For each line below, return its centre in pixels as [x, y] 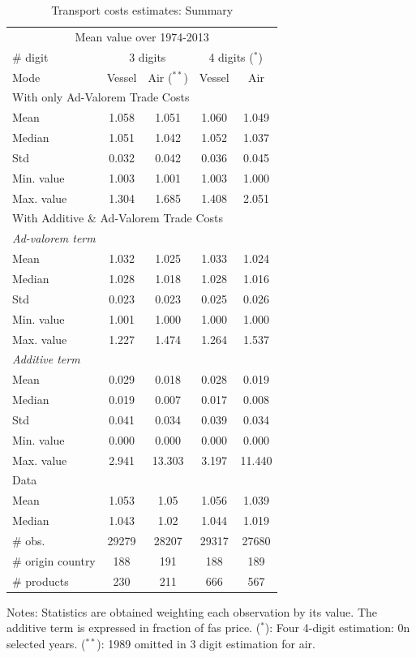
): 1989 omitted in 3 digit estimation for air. [206, 643]
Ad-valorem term [54, 238]
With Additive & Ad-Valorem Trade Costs [118, 218]
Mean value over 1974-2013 [142, 36]
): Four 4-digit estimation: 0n [337, 628]
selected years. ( [46, 643]
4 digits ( [231, 56]
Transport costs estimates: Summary [142, 10]
